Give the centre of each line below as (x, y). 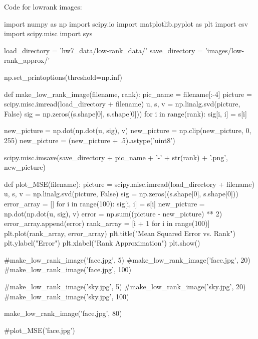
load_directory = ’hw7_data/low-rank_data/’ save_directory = (103, 50)
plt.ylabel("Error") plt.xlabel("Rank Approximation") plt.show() (102, 243)
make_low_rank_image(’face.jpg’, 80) (63, 313)
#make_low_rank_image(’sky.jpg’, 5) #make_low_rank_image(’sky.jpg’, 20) (125, 287)
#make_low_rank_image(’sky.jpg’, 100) (67, 296)
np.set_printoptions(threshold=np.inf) (63, 77)
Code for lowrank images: (43, 7)
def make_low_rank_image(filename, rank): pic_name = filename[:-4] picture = (128, 94)
